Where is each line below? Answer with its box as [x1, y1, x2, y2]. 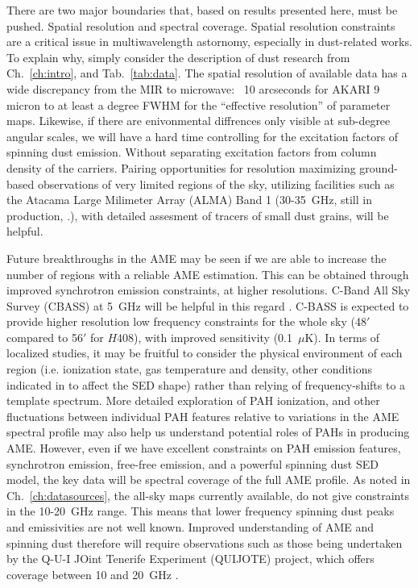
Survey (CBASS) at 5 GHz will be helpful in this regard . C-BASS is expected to [6, 297, 409, 314]
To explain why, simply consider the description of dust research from [6, 48, 350, 65]
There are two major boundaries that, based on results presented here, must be [6, 2, 398, 18]
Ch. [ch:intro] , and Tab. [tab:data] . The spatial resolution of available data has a [6, 65, 408, 81]
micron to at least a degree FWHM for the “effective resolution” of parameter [6, 96, 391, 113]
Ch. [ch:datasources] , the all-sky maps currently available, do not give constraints [6, 486, 409, 503]
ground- [359, 159, 398, 176]
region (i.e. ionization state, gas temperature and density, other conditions [6, 361, 372, 377]
